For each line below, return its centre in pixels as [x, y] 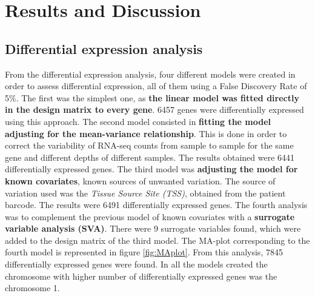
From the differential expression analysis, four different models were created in [150, 74]
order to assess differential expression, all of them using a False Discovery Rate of [156, 86]
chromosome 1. [32, 288]
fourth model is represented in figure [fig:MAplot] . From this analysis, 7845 [144, 252]
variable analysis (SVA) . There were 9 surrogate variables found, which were [153, 228]
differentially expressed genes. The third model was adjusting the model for [151, 169]
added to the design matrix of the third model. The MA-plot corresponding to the [157, 240]
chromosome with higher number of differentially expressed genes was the [141, 276]
